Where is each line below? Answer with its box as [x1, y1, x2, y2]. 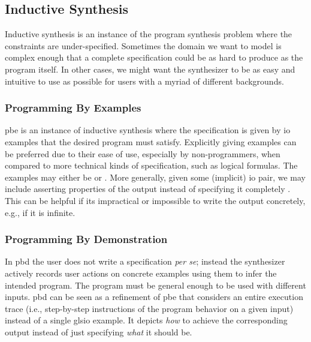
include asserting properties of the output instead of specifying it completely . [5, 182, 291, 195]
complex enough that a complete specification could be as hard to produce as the [5, 51, 303, 64]
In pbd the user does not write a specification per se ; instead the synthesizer [5, 255, 285, 268]
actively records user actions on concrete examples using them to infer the [5, 266, 277, 279]
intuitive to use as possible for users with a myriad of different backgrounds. [5, 74, 284, 87]
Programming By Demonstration [5, 232, 168, 247]
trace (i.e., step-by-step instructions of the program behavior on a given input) [5, 302, 294, 314]
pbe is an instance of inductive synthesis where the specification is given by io [5, 124, 291, 136]
